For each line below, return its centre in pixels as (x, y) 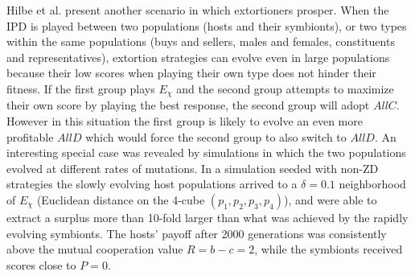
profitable (30, 136)
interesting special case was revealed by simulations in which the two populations (206, 152)
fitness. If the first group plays (81, 88)
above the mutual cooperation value (95, 249)
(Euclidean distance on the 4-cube (121, 199)
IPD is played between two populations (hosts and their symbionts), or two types (207, 25)
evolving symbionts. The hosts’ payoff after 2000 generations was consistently (197, 233)
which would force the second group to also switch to (216, 136)
